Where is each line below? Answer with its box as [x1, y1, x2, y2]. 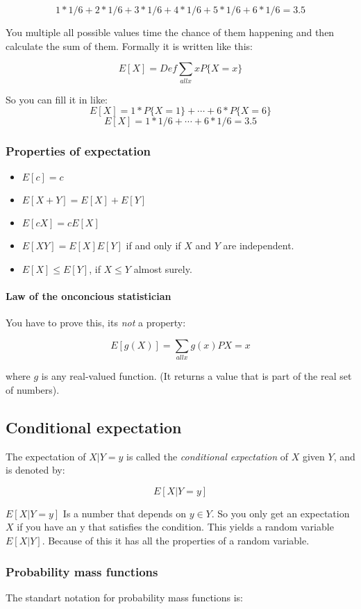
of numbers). [6, 382, 60, 397]
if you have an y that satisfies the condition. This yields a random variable [17, 519, 334, 534]
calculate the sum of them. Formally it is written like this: [6, 38, 253, 53]
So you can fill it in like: [6, 92, 108, 106]
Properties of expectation [6, 142, 151, 160]
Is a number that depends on [62, 506, 186, 520]
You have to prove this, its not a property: [6, 315, 186, 330]
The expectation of [6, 449, 86, 463]
